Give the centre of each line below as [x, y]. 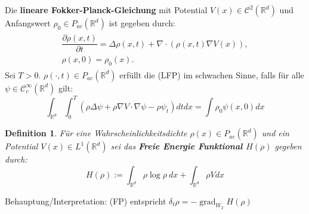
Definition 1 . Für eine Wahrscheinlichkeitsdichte [96, 133]
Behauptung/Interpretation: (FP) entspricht [86, 201]
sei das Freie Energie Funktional [177, 146]
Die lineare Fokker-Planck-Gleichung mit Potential [106, 10]
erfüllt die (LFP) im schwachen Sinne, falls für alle [212, 74]
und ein [275, 133]
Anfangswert [28, 23]
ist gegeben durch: [142, 23]
